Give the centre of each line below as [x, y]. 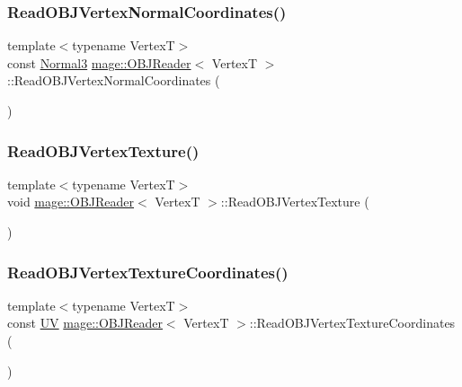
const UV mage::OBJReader [85, 323]
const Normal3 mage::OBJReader [99, 62]
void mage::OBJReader [71, 202]
